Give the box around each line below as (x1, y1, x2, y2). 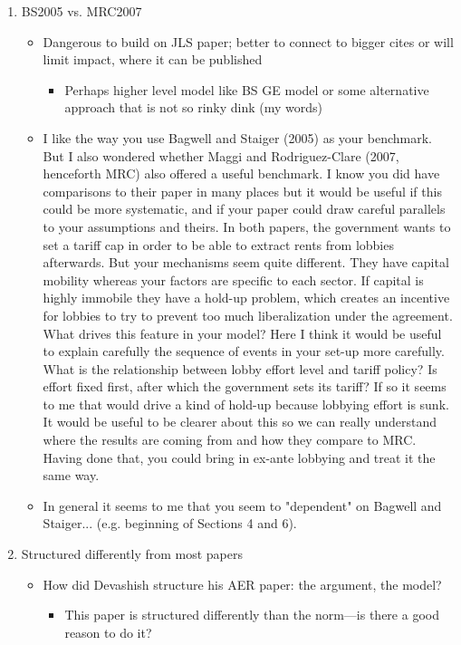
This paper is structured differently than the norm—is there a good (64, 605, 439, 624)
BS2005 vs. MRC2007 (21, 2, 142, 20)
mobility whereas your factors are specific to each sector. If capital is (43, 270, 424, 289)
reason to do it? (64, 622, 152, 641)
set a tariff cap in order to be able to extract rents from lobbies (43, 235, 394, 254)
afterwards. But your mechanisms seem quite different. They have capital (43, 253, 449, 272)
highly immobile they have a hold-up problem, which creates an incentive (43, 288, 450, 307)
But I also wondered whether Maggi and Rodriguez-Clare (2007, (43, 146, 399, 165)
